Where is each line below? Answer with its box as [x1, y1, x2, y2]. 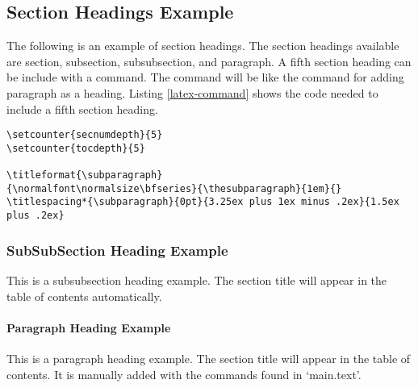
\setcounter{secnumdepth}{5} [6, 129, 163, 141]
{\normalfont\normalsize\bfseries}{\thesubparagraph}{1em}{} [6, 182, 342, 194]
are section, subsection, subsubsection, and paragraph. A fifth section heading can [6, 52, 412, 69]
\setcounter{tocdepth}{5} [6, 142, 145, 154]
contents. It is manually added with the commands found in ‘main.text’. [6, 365, 362, 382]
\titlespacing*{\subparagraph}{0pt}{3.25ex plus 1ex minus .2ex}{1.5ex [6, 196, 399, 208]
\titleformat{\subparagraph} [6, 169, 163, 181]
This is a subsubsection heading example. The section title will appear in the [6, 271, 387, 288]
